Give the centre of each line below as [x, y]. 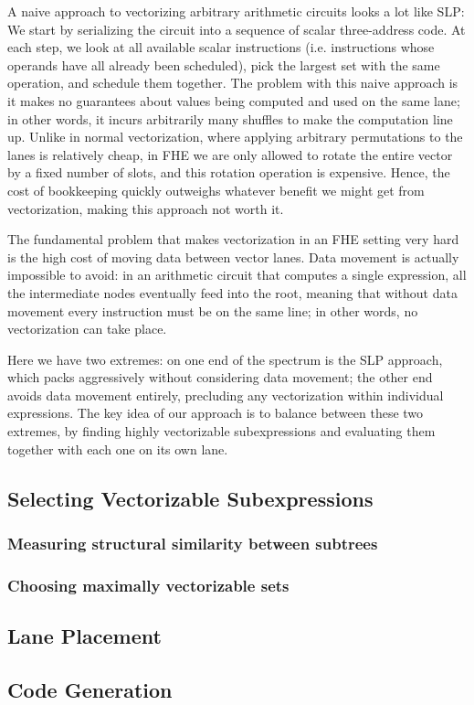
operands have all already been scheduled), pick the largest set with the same [224, 64]
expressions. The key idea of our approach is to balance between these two [216, 413]
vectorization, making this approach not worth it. [146, 208]
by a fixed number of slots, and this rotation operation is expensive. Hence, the [229, 172]
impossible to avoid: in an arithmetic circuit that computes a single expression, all [237, 275]
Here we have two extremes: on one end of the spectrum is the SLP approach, [225, 359]
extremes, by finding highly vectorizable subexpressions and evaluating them [221, 431]
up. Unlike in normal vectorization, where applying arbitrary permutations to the [235, 137]
